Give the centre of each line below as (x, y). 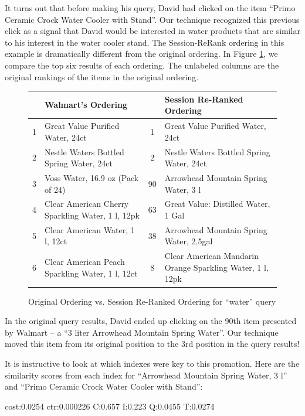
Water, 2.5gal (189, 241)
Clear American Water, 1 (90, 229)
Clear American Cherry (87, 204)
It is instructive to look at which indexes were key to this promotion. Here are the (152, 363)
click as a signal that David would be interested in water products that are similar (152, 31)
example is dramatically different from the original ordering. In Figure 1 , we (141, 54)
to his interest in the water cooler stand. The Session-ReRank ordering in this (145, 42)
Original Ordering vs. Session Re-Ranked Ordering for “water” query (152, 301)
